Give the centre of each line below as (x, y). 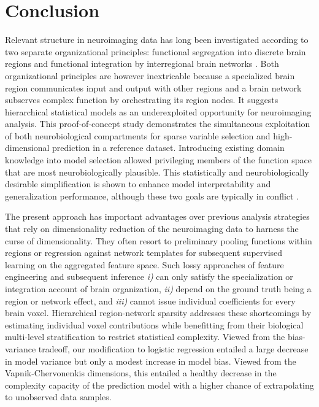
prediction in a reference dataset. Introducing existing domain (168, 148)
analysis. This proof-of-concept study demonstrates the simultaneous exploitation (158, 124)
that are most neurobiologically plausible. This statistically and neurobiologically (157, 172)
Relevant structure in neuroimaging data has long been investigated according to (157, 40)
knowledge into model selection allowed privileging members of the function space (159, 160)
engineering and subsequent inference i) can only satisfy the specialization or (149, 277)
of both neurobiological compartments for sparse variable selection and (138, 135)
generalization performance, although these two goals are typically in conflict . (152, 196)
